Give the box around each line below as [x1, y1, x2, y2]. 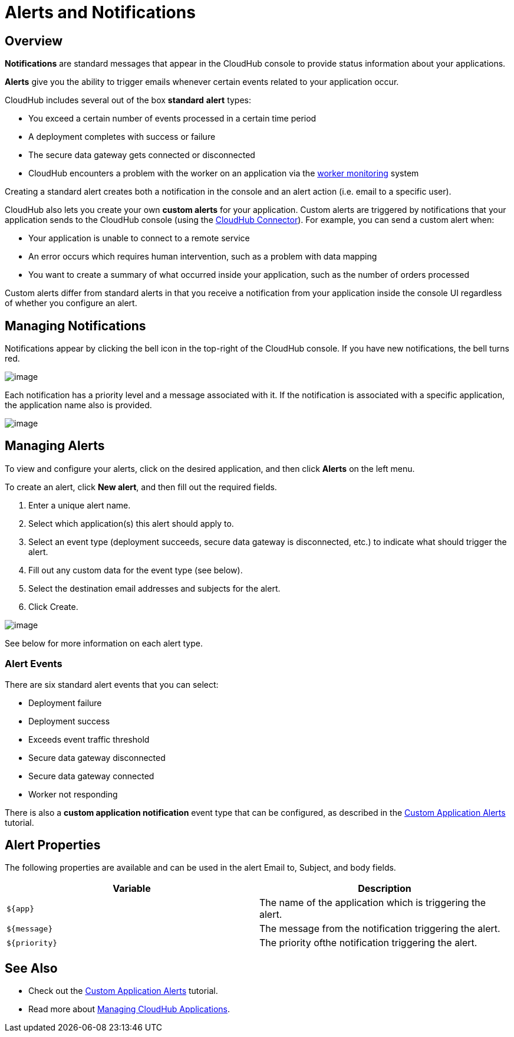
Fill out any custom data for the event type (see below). [28, 565, 243, 575]
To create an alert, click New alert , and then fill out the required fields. [5, 481, 277, 492]
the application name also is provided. [5, 400, 152, 411]
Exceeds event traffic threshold [28, 734, 150, 744]
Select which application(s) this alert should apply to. [28, 518, 234, 529]
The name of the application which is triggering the [259, 897, 486, 909]
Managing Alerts [5, 438, 105, 454]
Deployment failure [28, 697, 102, 708]
